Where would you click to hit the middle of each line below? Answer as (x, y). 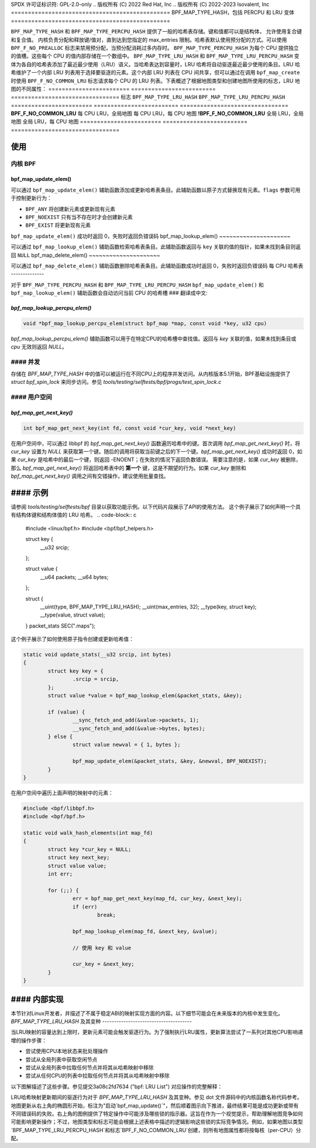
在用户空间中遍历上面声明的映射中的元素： (62, 793)
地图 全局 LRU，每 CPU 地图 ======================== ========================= (129, 122)
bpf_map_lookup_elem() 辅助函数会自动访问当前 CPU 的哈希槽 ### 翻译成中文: (109, 293)
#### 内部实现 (37, 999)
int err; (60, 874)
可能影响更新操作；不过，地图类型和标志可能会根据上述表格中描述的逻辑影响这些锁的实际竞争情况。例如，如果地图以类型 (157, 1122)
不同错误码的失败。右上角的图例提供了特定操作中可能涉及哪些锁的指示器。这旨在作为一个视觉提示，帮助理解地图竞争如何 (157, 1113)
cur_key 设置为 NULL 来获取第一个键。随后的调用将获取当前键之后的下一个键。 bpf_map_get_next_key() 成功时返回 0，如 (157, 451)
